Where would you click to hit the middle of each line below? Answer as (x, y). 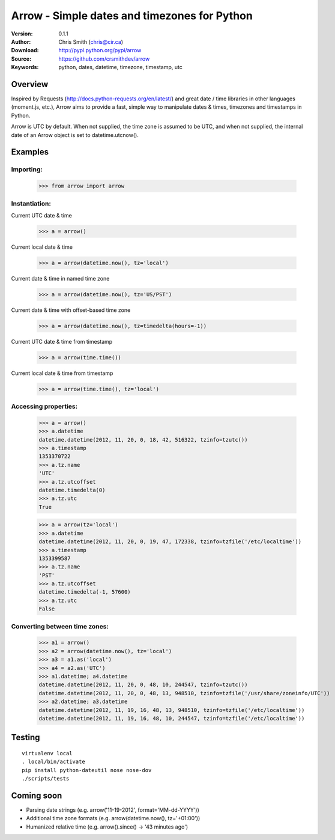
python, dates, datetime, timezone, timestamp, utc (121, 67)
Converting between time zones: (60, 626)
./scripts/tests (46, 779)
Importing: (27, 169)
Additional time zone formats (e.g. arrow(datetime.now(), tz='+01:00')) (113, 818)
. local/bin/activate (53, 762)
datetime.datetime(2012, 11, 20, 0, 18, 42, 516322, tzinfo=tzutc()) (143, 440)
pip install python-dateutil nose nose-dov (87, 770)
